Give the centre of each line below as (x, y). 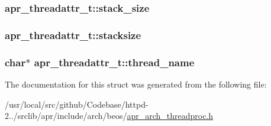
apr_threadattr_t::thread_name (114, 62)
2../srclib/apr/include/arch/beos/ (66, 116)
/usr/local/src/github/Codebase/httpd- (77, 104)
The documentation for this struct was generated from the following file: (136, 84)
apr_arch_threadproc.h (170, 116)
